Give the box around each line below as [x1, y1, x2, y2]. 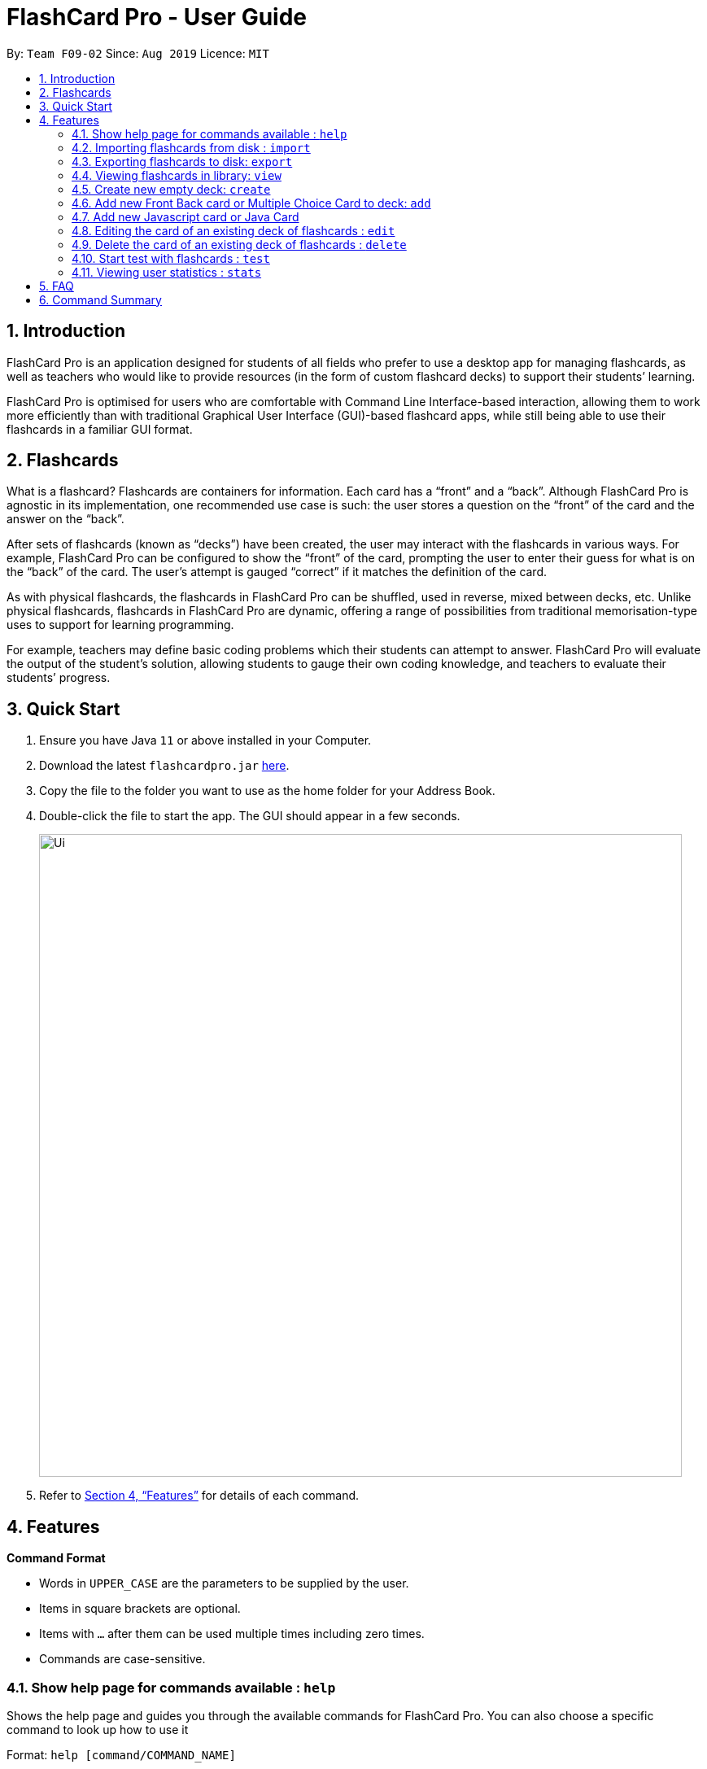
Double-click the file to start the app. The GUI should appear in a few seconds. [39, 809, 460, 823]
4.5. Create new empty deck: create [72, 181, 271, 196]
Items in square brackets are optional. [39, 1601, 241, 1616]
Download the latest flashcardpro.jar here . [39, 758, 290, 773]
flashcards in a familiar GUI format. [7, 422, 193, 436]
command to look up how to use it [7, 1722, 189, 1736]
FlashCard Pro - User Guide [7, 3, 308, 31]
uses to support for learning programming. [7, 618, 234, 632]
